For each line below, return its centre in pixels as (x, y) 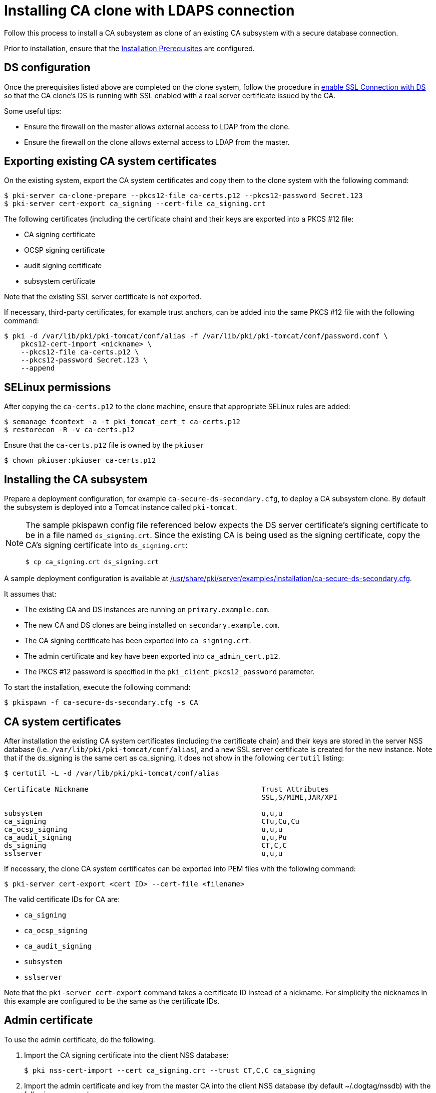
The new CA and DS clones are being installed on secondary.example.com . (152, 625)
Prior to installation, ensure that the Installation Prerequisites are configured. (129, 48)
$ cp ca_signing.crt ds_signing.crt (92, 562)
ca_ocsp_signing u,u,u (143, 829)
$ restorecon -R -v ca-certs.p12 (70, 430)
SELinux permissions (58, 387)
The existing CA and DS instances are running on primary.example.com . (147, 610)
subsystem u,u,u (143, 813)
